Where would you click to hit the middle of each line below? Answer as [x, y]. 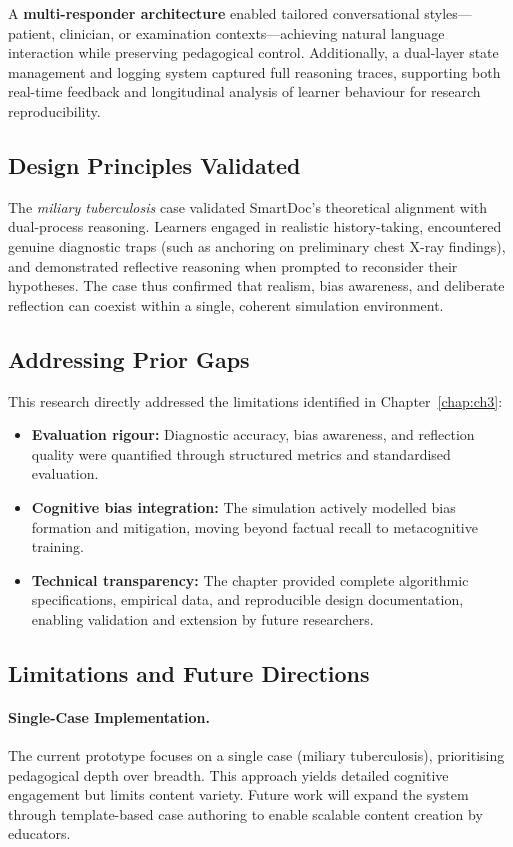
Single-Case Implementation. [109, 716]
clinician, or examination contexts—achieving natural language [252, 32]
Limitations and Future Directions [189, 672]
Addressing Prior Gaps [129, 358]
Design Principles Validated [154, 164]
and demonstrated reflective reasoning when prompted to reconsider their [233, 265]
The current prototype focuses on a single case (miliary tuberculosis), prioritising [256, 755]
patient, [32, 32]
